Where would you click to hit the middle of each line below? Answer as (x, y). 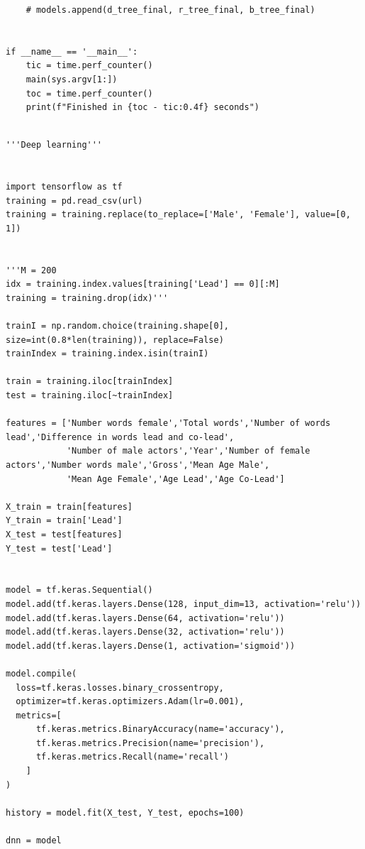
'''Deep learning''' (54, 145)
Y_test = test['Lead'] (59, 548)
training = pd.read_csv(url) (74, 201)
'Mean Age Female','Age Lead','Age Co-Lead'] (175, 479)
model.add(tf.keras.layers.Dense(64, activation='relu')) (145, 618)
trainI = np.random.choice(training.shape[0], (117, 326)
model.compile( (41, 673)
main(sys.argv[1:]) (72, 79)
